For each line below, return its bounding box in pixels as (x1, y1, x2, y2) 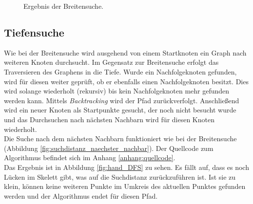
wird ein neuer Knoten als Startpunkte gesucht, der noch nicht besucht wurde (4, 105, 236, 115)
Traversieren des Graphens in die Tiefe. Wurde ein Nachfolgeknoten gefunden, (4, 66, 237, 76)
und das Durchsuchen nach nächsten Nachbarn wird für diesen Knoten (4, 114, 214, 124)
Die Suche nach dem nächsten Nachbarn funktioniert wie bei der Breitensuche (4, 133, 237, 144)
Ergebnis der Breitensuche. (23, 1, 103, 11)
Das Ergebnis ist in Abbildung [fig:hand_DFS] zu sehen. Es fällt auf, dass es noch (4, 162, 249, 172)
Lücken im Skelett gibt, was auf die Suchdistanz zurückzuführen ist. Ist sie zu (4, 171, 236, 182)
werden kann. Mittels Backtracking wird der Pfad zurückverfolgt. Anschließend (4, 95, 239, 105)
